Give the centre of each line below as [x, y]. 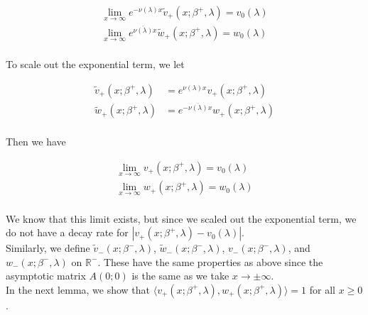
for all [322, 289]
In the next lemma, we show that [78, 289]
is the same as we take [180, 276]
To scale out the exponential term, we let [95, 64]
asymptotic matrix [46, 276]
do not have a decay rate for [67, 232]
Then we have [36, 142]
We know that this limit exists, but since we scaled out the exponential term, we [181, 218]
